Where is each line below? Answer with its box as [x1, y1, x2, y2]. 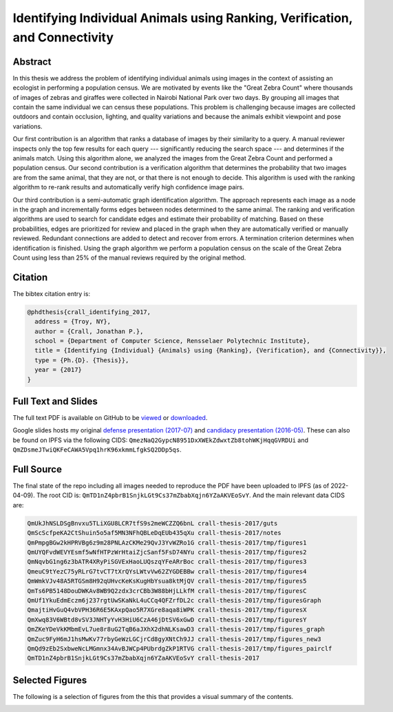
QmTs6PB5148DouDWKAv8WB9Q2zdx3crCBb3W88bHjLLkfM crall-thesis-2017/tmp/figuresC [27, 587, 307, 595]
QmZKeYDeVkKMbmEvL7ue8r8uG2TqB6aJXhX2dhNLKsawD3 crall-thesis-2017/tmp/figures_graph [27, 625, 325, 634]
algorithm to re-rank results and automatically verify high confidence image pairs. [12, 183, 244, 191]
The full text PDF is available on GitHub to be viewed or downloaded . [12, 414, 208, 422]
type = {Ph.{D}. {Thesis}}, [34, 356, 129, 364]
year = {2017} [34, 366, 83, 374]
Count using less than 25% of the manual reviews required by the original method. [12, 253, 246, 262]
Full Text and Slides [12, 395, 98, 407]
